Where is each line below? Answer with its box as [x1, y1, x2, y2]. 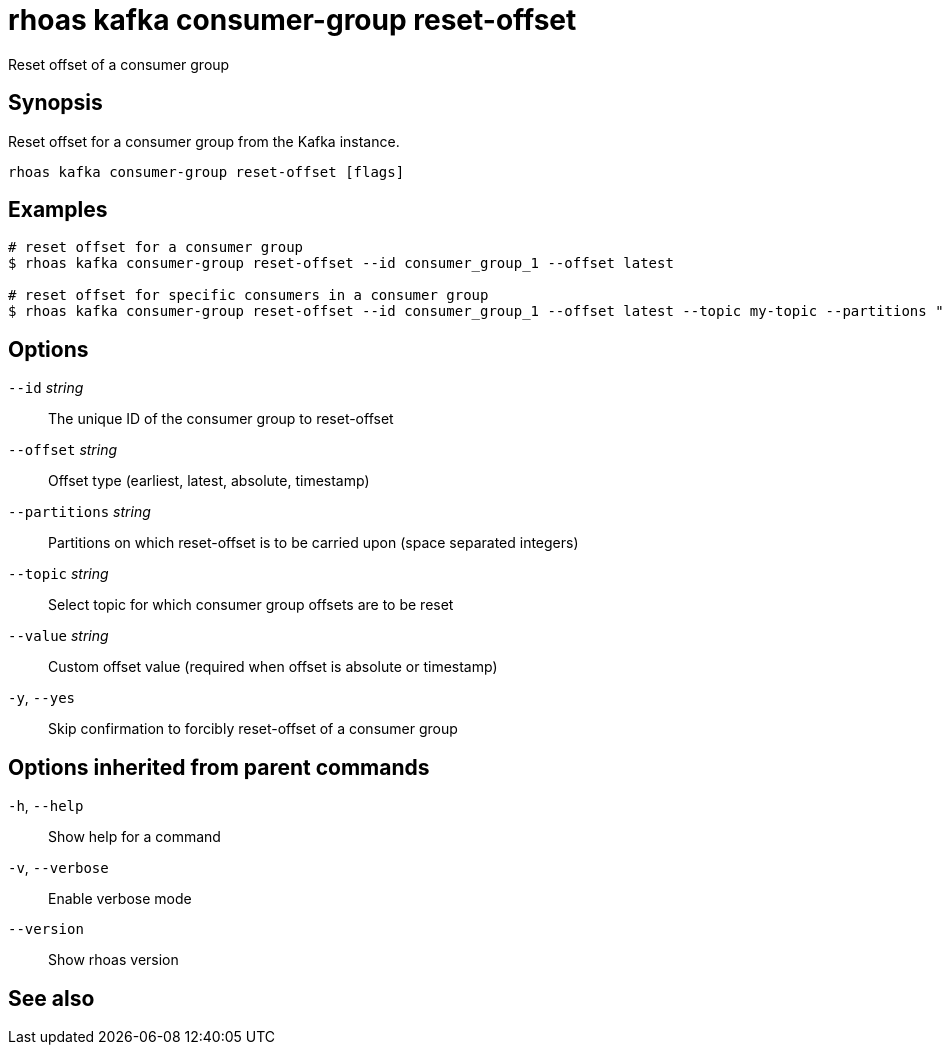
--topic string [8, 565, 109, 583]
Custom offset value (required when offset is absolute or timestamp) [48, 658, 498, 676]
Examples [8, 197, 108, 223]
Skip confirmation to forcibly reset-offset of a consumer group [48, 720, 458, 738]
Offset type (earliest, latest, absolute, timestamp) [48, 472, 370, 490]
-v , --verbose [8, 859, 109, 877]
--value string [8, 627, 109, 645]
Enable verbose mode [48, 890, 192, 908]
